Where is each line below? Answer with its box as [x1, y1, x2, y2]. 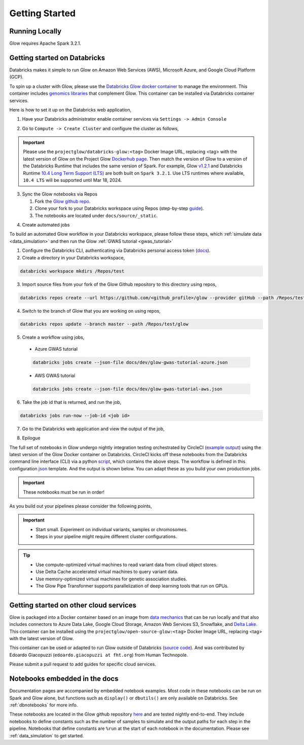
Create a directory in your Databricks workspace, [22, 254, 125, 260]
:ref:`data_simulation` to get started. [9, 732, 84, 738]
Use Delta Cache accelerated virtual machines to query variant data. [35, 569, 179, 575]
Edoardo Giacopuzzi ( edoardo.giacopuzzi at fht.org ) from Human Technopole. [9, 652, 188, 658]
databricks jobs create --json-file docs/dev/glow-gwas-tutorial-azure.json [32, 359, 228, 365]
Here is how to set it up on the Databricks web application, [9, 106, 132, 113]
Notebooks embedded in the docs [9, 675, 119, 683]
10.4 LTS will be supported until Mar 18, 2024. [23, 177, 122, 183]
